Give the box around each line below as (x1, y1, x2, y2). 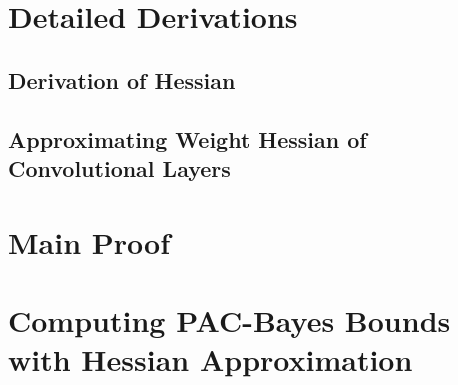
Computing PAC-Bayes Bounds (8, 299, 451, 340)
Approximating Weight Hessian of (8, 123, 367, 154)
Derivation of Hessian (8, 64, 236, 95)
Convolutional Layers (8, 152, 231, 183)
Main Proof (8, 221, 170, 262)
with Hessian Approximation (8, 339, 413, 380)
